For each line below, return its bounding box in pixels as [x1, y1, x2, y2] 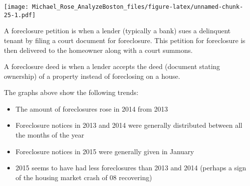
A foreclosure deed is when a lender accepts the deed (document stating [4, 61, 220, 71]
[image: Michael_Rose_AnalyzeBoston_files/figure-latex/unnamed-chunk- [4, 3, 243, 10]
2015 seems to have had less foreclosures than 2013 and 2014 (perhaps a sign [15, 163, 247, 173]
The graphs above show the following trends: [4, 87, 139, 97]
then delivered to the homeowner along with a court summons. [4, 45, 193, 55]
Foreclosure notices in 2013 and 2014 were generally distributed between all [15, 120, 243, 130]
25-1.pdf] [4, 11, 36, 19]
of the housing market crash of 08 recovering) [15, 172, 152, 182]
